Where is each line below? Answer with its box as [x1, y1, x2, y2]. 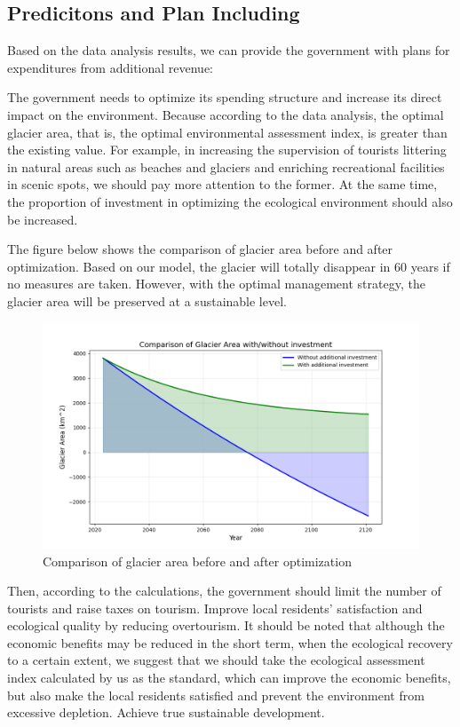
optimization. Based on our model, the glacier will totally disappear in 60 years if [7, 257, 450, 275]
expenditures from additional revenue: [7, 58, 214, 76]
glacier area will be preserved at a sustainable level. [7, 291, 287, 310]
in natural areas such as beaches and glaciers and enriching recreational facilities [7, 157, 445, 176]
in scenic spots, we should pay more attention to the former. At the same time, [7, 175, 438, 194]
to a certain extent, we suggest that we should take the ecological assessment [7, 651, 425, 669]
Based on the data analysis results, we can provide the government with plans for [7, 41, 450, 59]
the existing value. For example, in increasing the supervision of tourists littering [7, 140, 447, 159]
